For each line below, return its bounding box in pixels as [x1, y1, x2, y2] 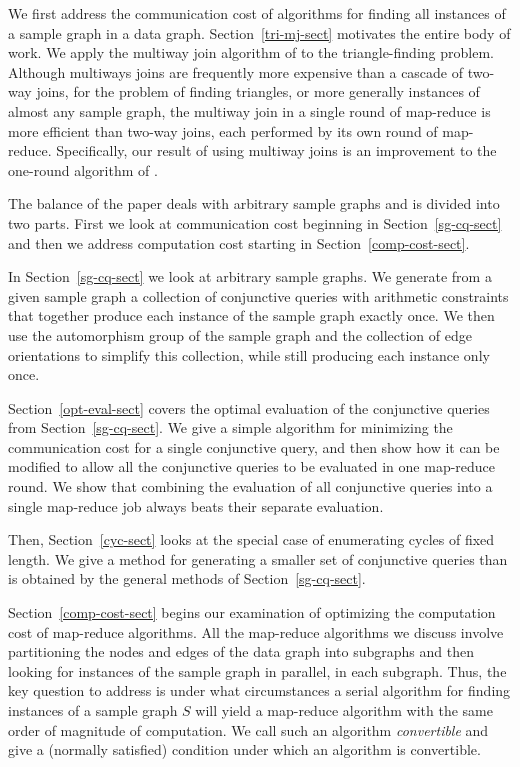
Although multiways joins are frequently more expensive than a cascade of [8, 61, 464, 82]
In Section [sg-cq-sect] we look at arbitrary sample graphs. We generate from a [8, 266, 492, 287]
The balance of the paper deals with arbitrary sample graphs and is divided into [8, 193, 500, 214]
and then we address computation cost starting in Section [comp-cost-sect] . [8, 232, 470, 253]
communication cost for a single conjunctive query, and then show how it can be [8, 436, 500, 457]
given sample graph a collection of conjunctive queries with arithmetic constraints [8, 285, 509, 306]
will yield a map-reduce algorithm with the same [195, 700, 493, 720]
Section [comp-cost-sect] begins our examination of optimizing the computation [8, 602, 496, 623]
